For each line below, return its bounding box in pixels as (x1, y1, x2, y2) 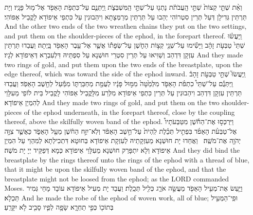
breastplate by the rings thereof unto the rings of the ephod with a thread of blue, (4, 154, 250, 164)
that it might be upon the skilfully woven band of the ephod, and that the (4, 164, 226, 174)
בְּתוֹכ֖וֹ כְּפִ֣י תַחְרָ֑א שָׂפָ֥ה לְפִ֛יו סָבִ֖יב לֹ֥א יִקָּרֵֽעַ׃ (4, 202, 114, 212)
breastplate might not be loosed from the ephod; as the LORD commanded (4, 173, 229, 183)
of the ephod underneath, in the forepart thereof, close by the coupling (24, 107, 235, 117)
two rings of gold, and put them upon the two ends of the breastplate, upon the (4, 59, 242, 69)
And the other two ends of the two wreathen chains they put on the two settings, (4, 21, 247, 31)
